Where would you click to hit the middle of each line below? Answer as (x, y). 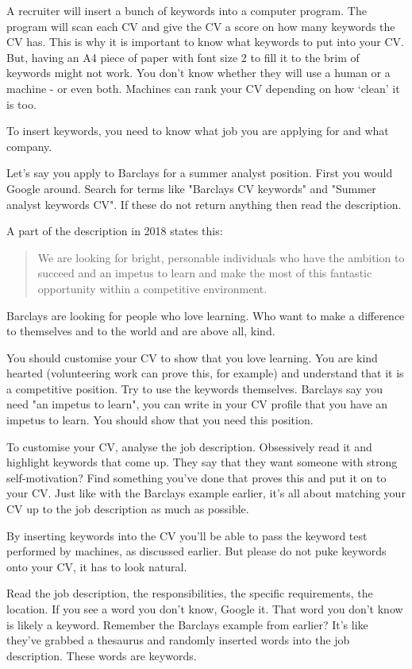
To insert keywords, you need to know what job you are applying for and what (198, 131)
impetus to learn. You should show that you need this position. (160, 420)
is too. (21, 104)
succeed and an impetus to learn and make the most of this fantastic (205, 273)
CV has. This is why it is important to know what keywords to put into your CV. (205, 42)
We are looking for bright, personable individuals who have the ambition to (221, 257)
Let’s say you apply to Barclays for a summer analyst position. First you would (200, 173)
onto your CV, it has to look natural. (97, 566)
